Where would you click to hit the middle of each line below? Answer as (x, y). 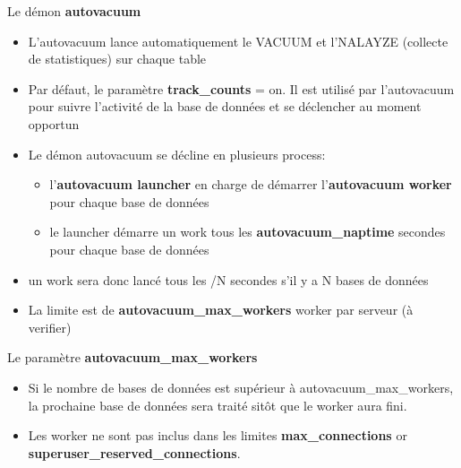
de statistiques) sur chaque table (117, 59)
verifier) (50, 327)
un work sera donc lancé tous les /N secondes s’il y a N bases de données (228, 279)
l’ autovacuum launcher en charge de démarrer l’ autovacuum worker (251, 184)
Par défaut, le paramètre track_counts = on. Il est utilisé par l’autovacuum (241, 88)
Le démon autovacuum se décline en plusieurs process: (177, 154)
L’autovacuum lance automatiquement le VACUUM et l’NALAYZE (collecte (238, 41)
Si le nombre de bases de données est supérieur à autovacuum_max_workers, (241, 387)
